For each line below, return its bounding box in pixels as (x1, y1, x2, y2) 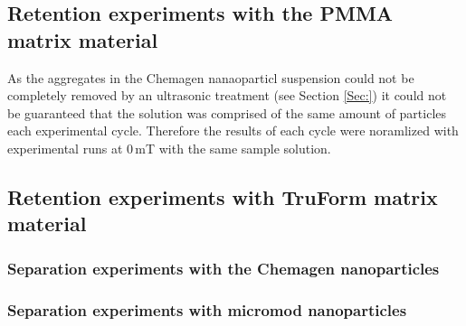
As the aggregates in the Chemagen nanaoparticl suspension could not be (7, 68, 414, 87)
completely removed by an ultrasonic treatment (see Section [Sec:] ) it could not (7, 86, 447, 105)
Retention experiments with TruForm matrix (7, 182, 438, 210)
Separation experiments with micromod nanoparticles (7, 298, 407, 321)
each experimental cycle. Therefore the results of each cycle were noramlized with (7, 121, 459, 140)
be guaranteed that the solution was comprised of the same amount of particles (7, 103, 447, 122)
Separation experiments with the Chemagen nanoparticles (7, 256, 440, 279)
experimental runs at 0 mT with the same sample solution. (7, 138, 331, 157)
